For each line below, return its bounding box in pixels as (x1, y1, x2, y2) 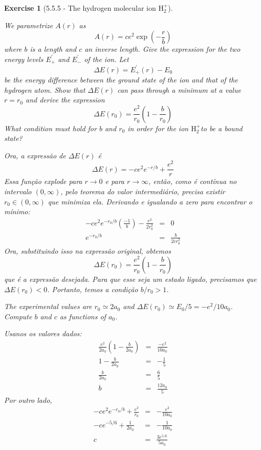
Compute (4, 311, 32, 321)
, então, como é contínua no (148, 176, 237, 187)
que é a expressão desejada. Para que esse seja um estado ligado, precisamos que (4, 273, 257, 284)
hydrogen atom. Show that (4, 84, 85, 95)
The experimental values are (4, 301, 92, 312)
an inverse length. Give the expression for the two (84, 44, 241, 54)
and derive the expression (26, 94, 105, 105)
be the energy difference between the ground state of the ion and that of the (4, 74, 238, 85)
